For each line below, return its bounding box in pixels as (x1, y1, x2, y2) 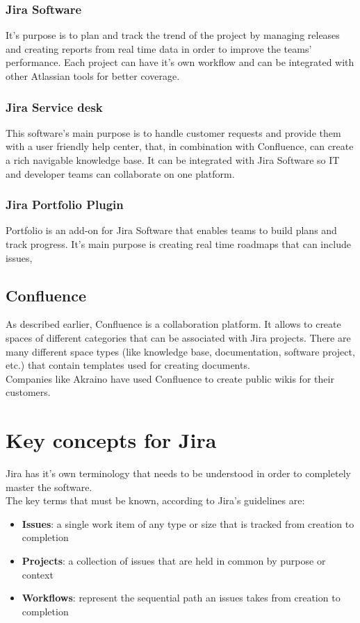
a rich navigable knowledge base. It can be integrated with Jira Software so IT (6, 153, 340, 167)
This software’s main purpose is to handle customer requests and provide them (6, 125, 341, 140)
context (22, 567, 54, 581)
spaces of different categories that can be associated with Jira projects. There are (6, 330, 351, 344)
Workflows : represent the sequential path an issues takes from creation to (22, 590, 341, 605)
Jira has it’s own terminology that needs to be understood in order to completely (6, 466, 351, 481)
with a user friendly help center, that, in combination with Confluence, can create (6, 139, 354, 153)
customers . (6, 385, 51, 399)
